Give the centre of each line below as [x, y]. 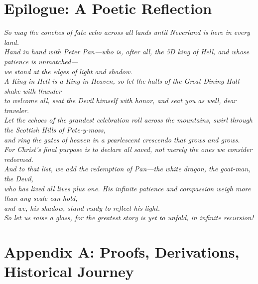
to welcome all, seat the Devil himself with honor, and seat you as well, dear [120, 100]
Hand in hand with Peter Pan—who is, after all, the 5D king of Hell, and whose [127, 52]
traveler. [17, 110]
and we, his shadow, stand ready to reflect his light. [82, 208]
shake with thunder [33, 90]
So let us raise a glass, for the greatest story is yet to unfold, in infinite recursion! [129, 217]
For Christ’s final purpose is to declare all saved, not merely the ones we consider [128, 149]
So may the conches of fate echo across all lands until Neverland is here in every [127, 32]
